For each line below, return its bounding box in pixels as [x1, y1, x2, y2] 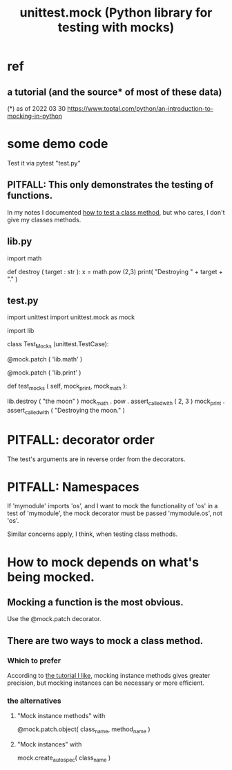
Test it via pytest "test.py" [7, 159, 81, 167]
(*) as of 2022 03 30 [7, 105, 66, 112]
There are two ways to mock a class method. [7, 635, 204, 647]
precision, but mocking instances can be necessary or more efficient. [7, 679, 205, 687]
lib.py [7, 235, 32, 247]
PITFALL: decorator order [7, 431, 155, 447]
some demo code [7, 136, 108, 152]
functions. [7, 190, 53, 202]
